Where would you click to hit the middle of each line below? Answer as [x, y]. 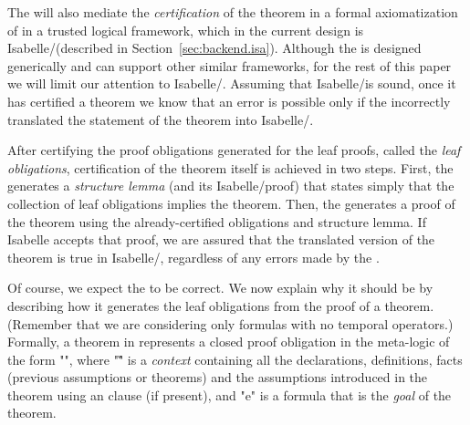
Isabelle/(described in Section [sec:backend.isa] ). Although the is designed [214, 48]
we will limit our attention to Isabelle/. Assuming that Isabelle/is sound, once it [232, 83]
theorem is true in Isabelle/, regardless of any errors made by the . [193, 257]
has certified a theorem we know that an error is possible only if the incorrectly [229, 101]
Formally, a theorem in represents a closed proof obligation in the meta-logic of [229, 342]
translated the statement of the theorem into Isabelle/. [161, 119]
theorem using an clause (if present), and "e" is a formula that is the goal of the [230, 394]
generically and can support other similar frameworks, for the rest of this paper [230, 65]
